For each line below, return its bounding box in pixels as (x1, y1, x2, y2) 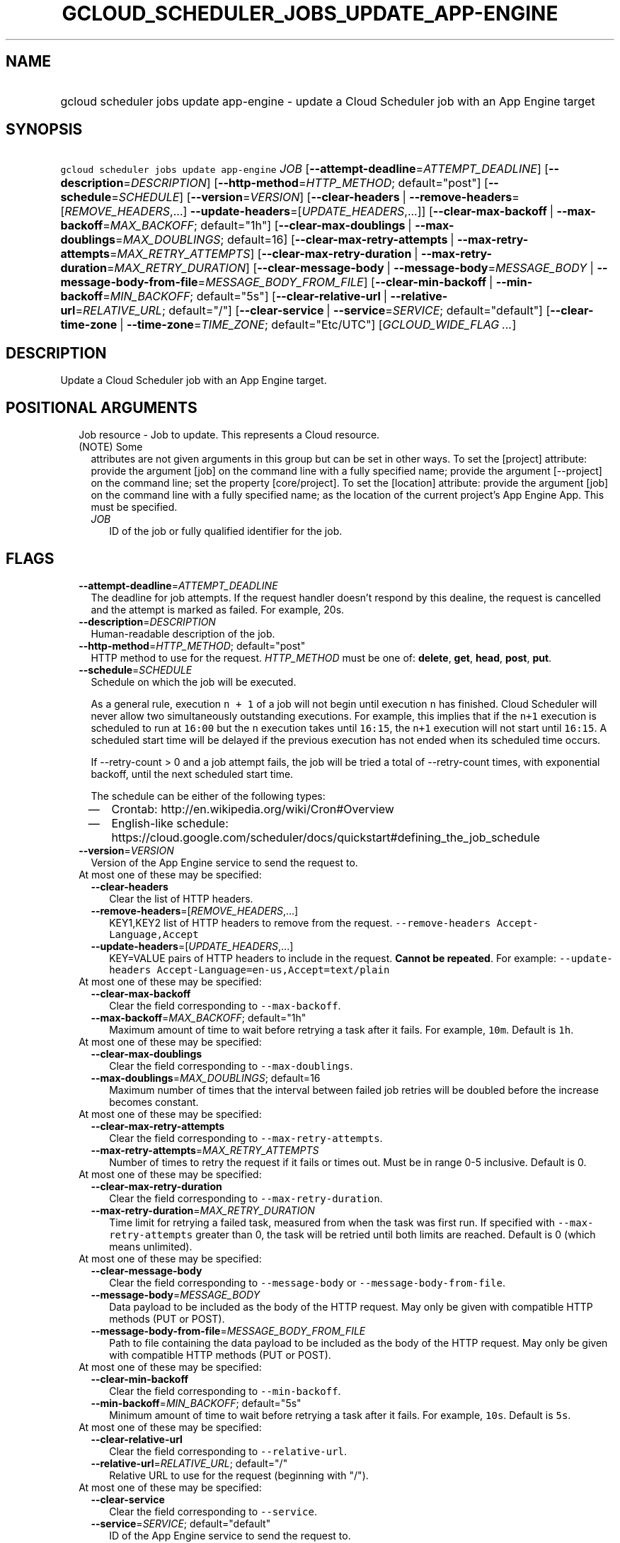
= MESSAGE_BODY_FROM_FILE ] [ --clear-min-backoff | (197, 275, 493, 290)
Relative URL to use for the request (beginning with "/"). (109, 1469, 369, 1481)
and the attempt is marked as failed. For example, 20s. (91, 603, 345, 616)
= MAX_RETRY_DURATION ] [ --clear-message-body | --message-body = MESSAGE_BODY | (107, 261, 594, 276)
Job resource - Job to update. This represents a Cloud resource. (79, 429, 380, 441)
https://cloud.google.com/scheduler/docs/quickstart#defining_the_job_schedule (111, 830, 540, 844)
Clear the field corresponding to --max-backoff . (109, 999, 341, 1012)
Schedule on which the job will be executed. (91, 675, 297, 688)
